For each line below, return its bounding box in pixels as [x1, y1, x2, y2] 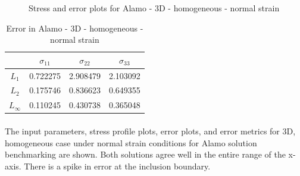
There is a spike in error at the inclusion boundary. [24, 159, 211, 172]
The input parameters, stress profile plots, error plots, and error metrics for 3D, [5, 125, 296, 137]
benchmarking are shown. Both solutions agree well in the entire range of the [5, 148, 286, 161]
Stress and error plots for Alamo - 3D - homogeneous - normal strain [29, 2, 280, 14]
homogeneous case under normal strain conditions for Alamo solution [5, 136, 257, 149]
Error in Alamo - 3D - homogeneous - [6, 21, 143, 34]
